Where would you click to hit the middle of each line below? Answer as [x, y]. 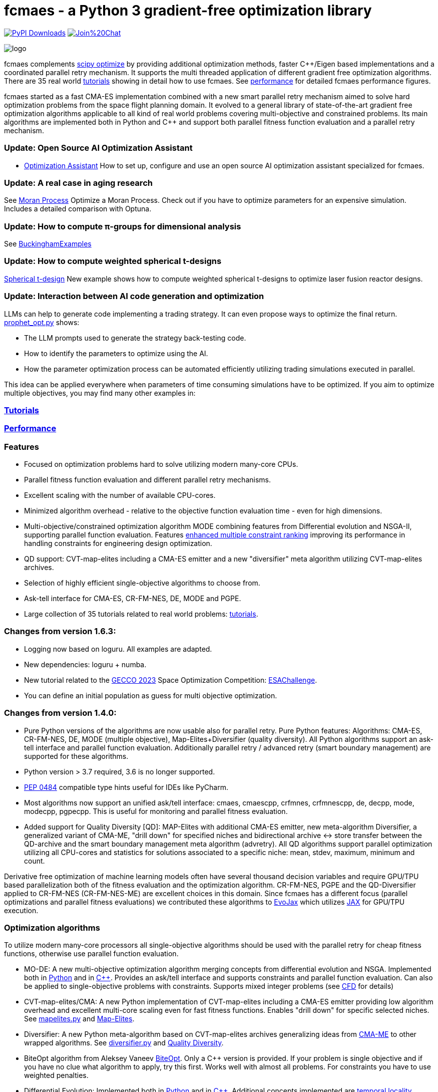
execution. [21, 910]
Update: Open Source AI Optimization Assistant [98, 148]
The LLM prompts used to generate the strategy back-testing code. [135, 338]
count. [35, 861]
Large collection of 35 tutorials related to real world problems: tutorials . [141, 614]
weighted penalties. [56, 1075]
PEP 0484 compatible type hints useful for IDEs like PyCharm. [126, 787]
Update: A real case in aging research [78, 183]
